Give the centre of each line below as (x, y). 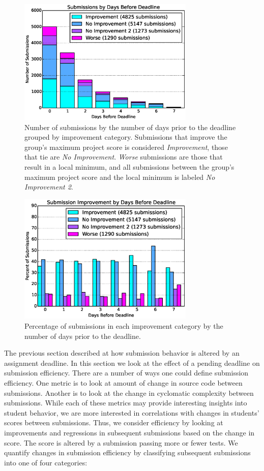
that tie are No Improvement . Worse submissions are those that (124, 157)
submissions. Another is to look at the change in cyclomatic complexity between (129, 392)
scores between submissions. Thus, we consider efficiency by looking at (114, 422)
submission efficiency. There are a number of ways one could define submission (126, 373)
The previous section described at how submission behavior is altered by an (122, 353)
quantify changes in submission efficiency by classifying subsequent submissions (127, 452)
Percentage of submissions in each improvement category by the (124, 326)
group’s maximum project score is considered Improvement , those (126, 147)
